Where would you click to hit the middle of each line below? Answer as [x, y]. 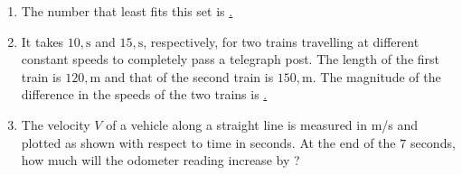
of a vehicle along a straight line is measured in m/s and [262, 124]
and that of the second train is [189, 76]
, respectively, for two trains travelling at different [281, 41]
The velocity [56, 124]
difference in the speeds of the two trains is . [144, 94]
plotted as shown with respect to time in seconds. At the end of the [208, 142]
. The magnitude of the [377, 76]
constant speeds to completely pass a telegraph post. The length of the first [230, 59]
